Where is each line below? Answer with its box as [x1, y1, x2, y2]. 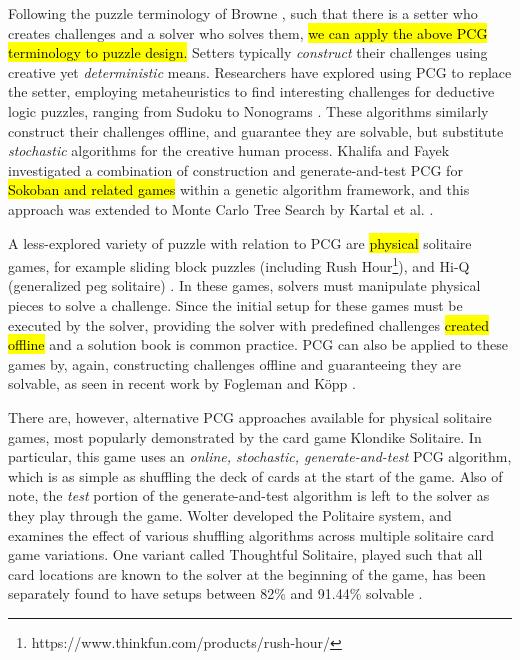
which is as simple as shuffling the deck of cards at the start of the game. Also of [8, 465, 503, 486]
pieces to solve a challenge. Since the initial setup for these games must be [8, 294, 463, 315]
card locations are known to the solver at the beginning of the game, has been [8, 563, 486, 584]
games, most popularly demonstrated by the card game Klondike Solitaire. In [8, 426, 482, 447]
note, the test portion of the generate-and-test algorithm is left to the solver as [8, 485, 490, 506]
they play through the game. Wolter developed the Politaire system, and [8, 504, 452, 525]
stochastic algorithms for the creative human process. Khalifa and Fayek [8, 140, 450, 161]
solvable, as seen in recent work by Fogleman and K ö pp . [8, 373, 356, 394]
